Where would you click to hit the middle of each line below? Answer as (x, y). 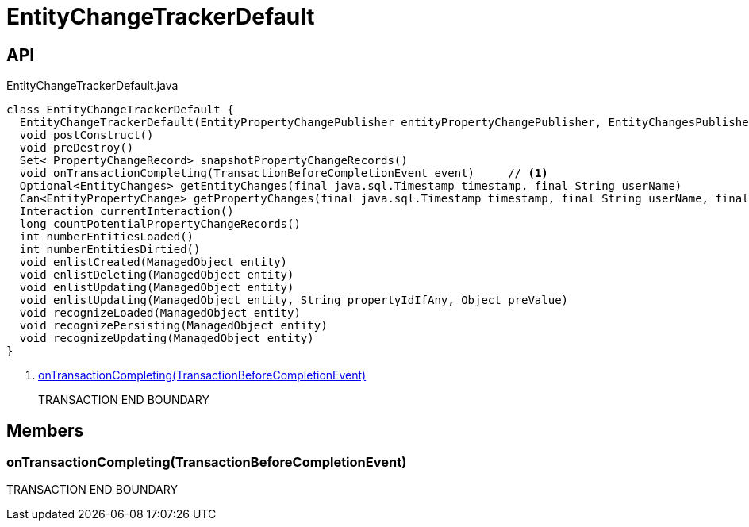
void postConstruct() (86, 135)
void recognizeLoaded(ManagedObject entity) (160, 313)
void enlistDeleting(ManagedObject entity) (157, 275)
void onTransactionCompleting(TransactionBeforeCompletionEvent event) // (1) (284, 173)
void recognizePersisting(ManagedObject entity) (173, 326)
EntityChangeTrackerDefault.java (92, 86)
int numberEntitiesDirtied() (110, 250)
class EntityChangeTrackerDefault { (120, 110)
